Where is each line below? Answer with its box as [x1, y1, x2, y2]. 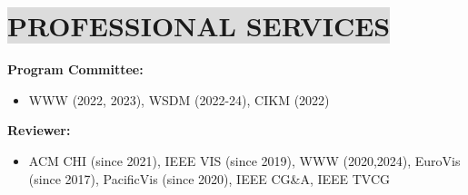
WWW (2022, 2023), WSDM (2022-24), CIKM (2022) [28, 90, 330, 109]
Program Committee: [7, 60, 144, 79]
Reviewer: [7, 121, 71, 140]
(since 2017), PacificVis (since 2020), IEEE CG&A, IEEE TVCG [28, 169, 391, 188]
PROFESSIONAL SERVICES [7, 7, 391, 44]
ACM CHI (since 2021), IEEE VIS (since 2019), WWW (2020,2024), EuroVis [28, 151, 461, 170]
